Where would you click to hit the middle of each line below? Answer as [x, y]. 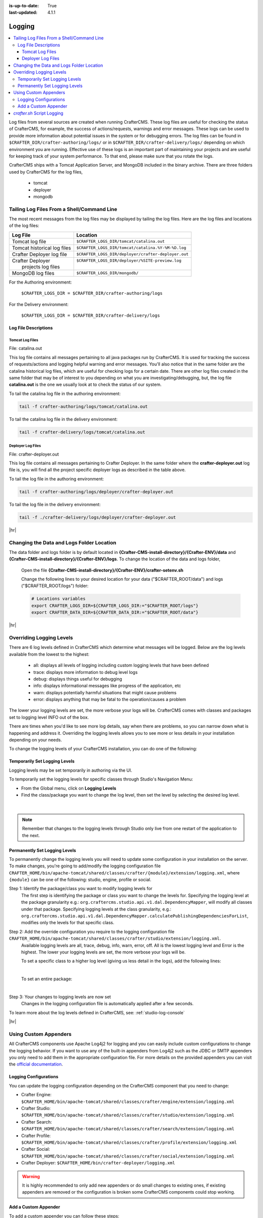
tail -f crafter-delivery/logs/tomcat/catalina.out [82, 432]
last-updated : [23, 13]
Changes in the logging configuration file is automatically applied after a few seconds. [107, 1004]
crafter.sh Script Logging [38, 113]
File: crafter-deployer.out [34, 454]
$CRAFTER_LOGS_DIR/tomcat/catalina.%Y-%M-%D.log [131, 248]
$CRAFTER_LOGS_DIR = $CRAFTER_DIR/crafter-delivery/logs [91, 315]
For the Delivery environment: [39, 304]
